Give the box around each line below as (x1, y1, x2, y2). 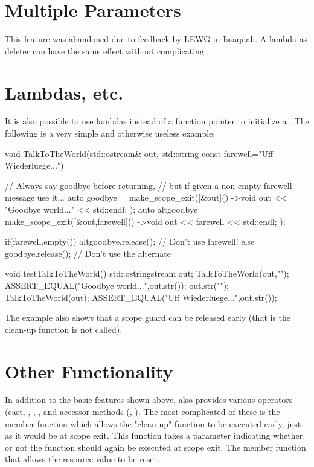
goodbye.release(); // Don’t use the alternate (5, 246, 171, 259)
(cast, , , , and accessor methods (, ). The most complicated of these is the (5, 405, 280, 418)
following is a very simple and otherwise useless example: (5, 127, 216, 140)
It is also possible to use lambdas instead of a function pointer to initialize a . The (5, 115, 309, 127)
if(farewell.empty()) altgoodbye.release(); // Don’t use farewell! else (5, 235, 255, 248)
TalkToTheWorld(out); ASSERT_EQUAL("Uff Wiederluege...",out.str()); (5, 291, 277, 303)
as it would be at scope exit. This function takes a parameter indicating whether (5, 429, 303, 442)
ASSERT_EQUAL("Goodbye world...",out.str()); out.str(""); (5, 279, 229, 291)
